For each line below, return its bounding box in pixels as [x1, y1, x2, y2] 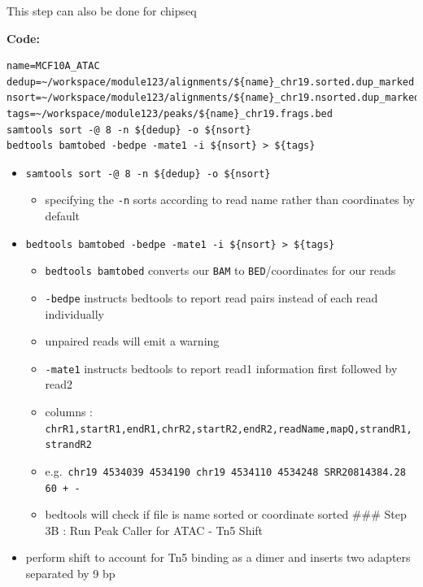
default [45, 207, 80, 224]
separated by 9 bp [25, 565, 116, 582]
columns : [45, 403, 94, 420]
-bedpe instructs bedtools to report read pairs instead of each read [45, 289, 378, 306]
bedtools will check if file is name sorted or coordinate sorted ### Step [45, 506, 407, 523]
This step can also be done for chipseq [7, 2, 197, 19]
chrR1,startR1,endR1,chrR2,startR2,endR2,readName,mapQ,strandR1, [45, 423, 412, 435]
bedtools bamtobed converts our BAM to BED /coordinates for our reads [45, 262, 396, 279]
